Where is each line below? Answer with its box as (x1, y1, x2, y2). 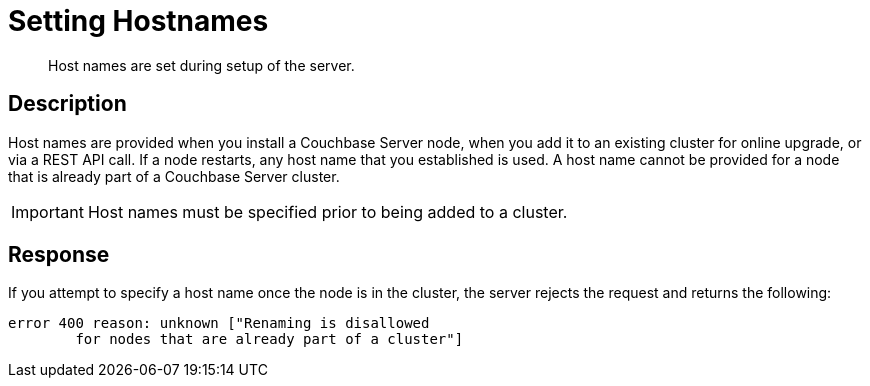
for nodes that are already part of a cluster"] (75, 331, 464, 348)
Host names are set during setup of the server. (48, 56, 355, 74)
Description (8, 91, 127, 117)
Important (11, 201, 84, 222)
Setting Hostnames (8, 4, 269, 38)
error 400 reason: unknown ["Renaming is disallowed (8, 315, 430, 332)
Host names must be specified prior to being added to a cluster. (87, 201, 568, 222)
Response (8, 242, 110, 268)
